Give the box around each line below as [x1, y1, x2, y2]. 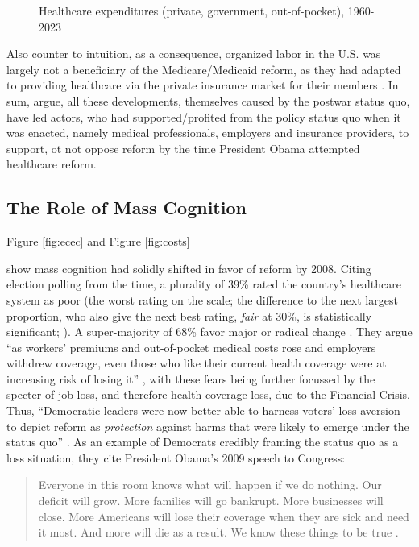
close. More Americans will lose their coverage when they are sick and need [38, 508, 409, 524]
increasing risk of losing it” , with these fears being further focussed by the [6, 370, 375, 387]
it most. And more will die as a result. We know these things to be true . [38, 524, 399, 541]
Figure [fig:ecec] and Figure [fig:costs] [6, 233, 190, 250]
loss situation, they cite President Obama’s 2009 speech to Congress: [6, 449, 346, 466]
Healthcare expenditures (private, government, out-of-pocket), [39, 2, 345, 19]
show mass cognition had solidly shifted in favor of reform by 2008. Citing [6, 259, 371, 276]
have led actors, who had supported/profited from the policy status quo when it [6, 108, 401, 125]
